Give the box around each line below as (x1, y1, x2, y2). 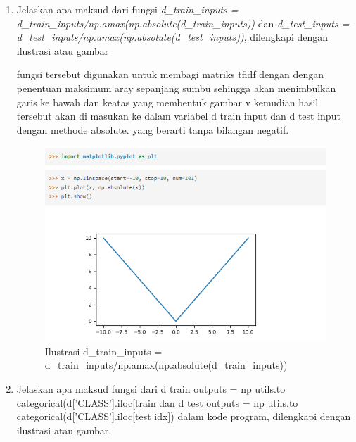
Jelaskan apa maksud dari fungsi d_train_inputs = (16, 2, 239, 16)
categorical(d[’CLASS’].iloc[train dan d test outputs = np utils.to (16, 395, 298, 410)
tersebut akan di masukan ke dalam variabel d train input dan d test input (16, 108, 341, 123)
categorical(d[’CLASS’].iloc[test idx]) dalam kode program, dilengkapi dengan (16, 409, 351, 424)
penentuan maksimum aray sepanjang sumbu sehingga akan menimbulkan (16, 80, 336, 95)
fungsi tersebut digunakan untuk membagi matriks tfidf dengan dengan (16, 67, 324, 82)
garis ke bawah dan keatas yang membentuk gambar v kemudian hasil (16, 94, 319, 109)
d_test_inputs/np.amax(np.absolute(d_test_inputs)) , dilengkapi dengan (16, 30, 329, 44)
